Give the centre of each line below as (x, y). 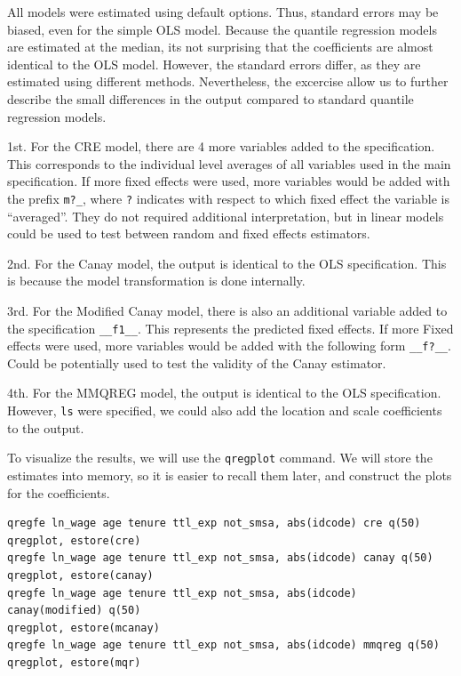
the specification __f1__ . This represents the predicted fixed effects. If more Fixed (230, 328)
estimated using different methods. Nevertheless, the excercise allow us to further (228, 81)
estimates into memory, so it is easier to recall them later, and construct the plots (230, 475)
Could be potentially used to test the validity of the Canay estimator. (197, 362)
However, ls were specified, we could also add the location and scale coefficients (225, 410)
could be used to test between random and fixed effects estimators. (189, 233)
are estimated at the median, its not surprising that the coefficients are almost (220, 47)
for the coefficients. (59, 492)
